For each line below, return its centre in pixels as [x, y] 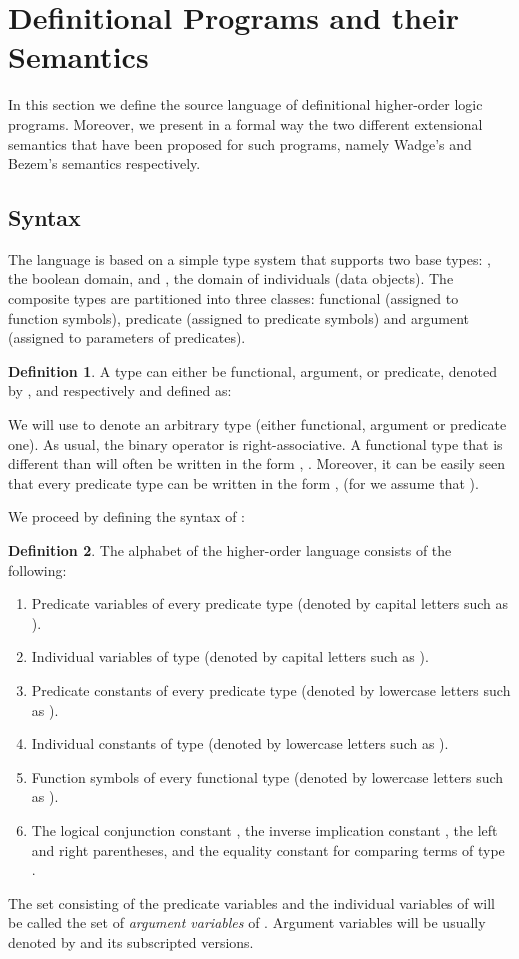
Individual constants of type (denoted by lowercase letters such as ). [240, 743]
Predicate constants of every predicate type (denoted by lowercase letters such [271, 689]
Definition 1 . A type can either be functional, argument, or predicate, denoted [253, 370]
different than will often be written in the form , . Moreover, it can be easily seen [256, 463]
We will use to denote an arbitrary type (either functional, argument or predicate [257, 424]
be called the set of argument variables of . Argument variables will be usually [247, 922]
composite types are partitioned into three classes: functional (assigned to [233, 298]
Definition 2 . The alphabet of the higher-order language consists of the [230, 550]
